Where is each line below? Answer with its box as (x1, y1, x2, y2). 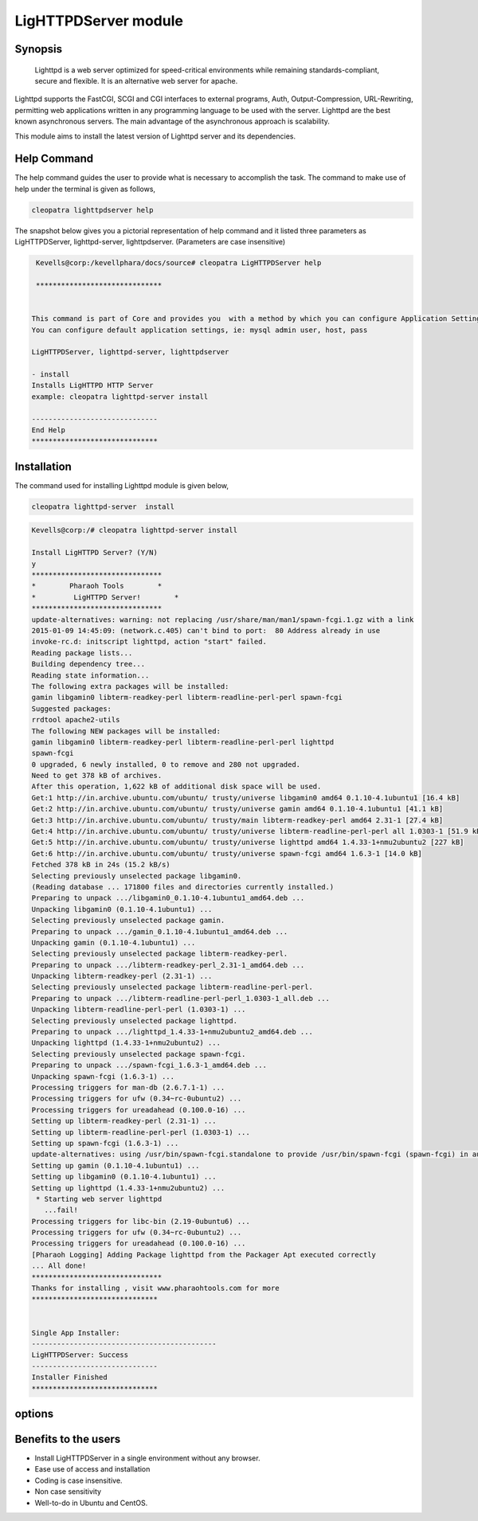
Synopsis (14, 42, 63, 56)
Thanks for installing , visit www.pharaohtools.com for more (31, 1284, 280, 1293)
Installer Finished (31, 1373, 108, 1382)
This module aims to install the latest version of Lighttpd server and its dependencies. (14, 131, 296, 141)
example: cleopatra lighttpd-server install (31, 392, 209, 401)
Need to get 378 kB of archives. (31, 771, 163, 780)
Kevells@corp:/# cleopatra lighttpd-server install (31, 526, 238, 535)
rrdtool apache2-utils (31, 715, 120, 725)
